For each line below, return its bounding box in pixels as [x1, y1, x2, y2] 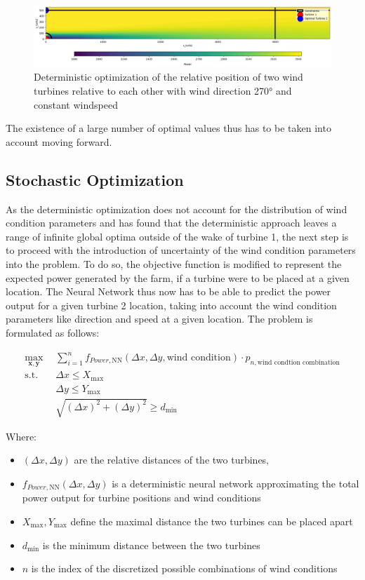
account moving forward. [6, 134, 112, 149]
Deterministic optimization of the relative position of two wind [34, 69, 303, 84]
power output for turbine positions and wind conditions [22, 490, 261, 505]
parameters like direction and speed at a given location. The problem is [6, 311, 313, 326]
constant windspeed [34, 97, 118, 112]
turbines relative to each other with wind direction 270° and [34, 83, 292, 97]
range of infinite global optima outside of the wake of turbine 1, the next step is [6, 229, 349, 243]
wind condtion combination [257, 358, 340, 366]
